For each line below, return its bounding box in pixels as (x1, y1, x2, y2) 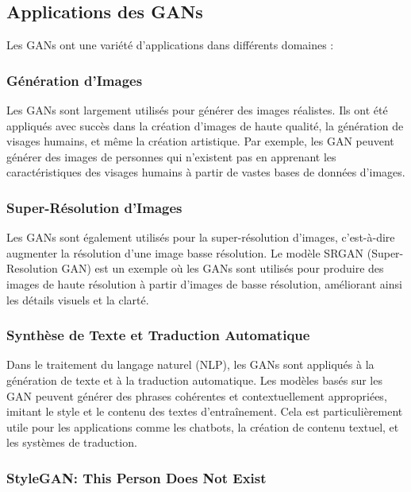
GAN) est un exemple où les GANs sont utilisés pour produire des (61, 260, 384, 277)
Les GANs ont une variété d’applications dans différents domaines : (6, 37, 334, 53)
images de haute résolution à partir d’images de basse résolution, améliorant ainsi (6, 275, 402, 292)
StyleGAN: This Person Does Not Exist (6, 467, 267, 487)
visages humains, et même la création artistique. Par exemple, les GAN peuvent (6, 133, 394, 149)
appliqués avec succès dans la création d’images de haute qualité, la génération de (6, 117, 404, 134)
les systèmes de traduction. (6, 434, 137, 451)
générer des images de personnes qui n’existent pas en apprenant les (6, 148, 336, 165)
